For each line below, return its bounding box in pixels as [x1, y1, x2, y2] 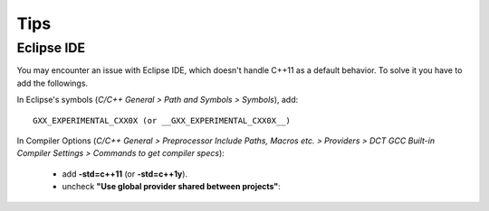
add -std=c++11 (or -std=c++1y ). [62, 168, 188, 179]
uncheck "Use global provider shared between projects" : [62, 181, 281, 192]
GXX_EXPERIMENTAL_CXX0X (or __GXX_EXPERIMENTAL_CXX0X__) [33, 115, 292, 125]
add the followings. [16, 78, 89, 88]
